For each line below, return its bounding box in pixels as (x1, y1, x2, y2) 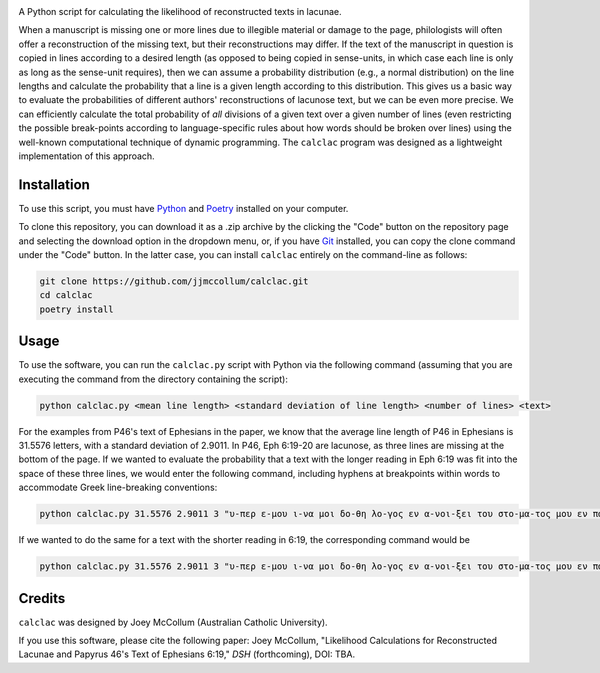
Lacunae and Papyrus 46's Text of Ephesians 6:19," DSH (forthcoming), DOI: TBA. (18, 648, 355, 660)
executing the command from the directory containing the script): (18, 373, 289, 385)
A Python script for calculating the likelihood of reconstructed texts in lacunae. (18, 6, 342, 17)
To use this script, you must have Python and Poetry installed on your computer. (18, 202, 349, 214)
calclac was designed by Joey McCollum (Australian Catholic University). (18, 616, 329, 628)
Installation (18, 176, 90, 193)
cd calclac (39, 290, 93, 301)
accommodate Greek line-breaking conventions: (18, 481, 218, 494)
